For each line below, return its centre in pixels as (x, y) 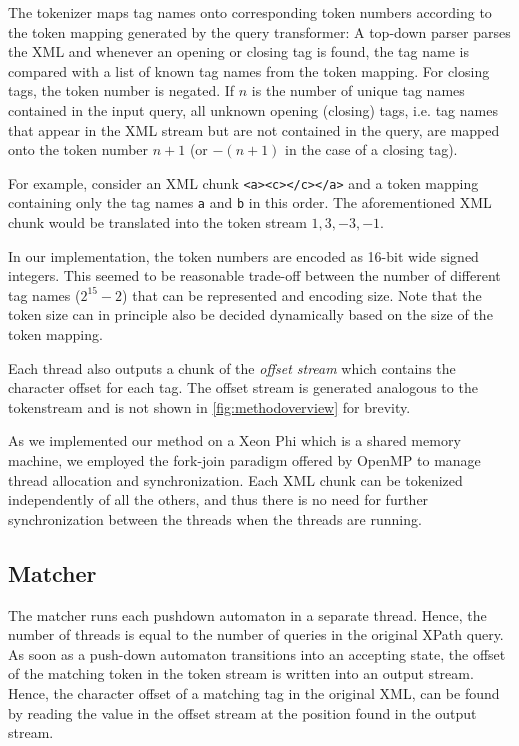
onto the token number (78, 149)
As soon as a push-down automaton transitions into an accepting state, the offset (257, 653)
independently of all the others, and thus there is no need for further (218, 499)
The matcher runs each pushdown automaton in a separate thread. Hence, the (247, 614)
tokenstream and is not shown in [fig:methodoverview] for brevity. (209, 406)
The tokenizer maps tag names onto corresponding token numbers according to (250, 12)
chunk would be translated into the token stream (157, 222)
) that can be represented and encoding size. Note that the (302, 294)
